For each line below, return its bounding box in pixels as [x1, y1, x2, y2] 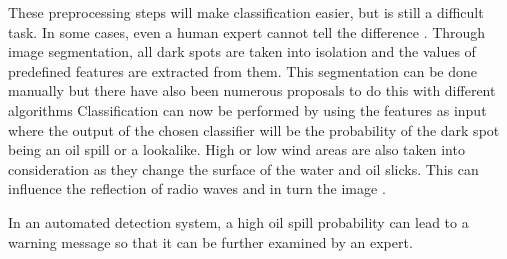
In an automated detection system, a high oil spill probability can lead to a [8, 211, 469, 232]
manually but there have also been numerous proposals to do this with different [8, 80, 496, 101]
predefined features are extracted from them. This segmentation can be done [8, 60, 478, 81]
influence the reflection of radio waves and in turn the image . [8, 178, 386, 199]
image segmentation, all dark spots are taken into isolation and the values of [8, 41, 476, 62]
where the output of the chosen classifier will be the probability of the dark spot [8, 119, 500, 140]
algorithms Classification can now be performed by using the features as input [8, 99, 487, 120]
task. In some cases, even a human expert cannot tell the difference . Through [8, 21, 486, 42]
